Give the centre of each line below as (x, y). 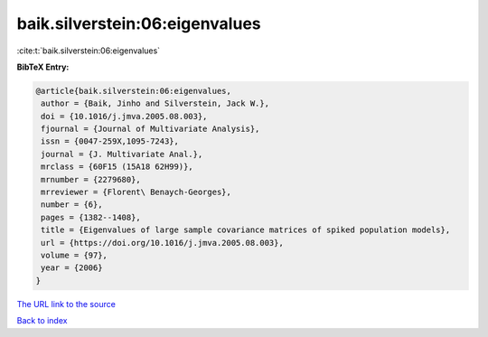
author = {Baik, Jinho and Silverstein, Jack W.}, (155, 103)
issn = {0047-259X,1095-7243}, (110, 141)
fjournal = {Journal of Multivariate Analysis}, (150, 129)
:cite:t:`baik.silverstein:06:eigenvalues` (89, 51)
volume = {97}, (75, 255)
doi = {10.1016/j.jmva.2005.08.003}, (124, 116)
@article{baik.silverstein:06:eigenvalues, (134, 91)
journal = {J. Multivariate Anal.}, (122, 154)
